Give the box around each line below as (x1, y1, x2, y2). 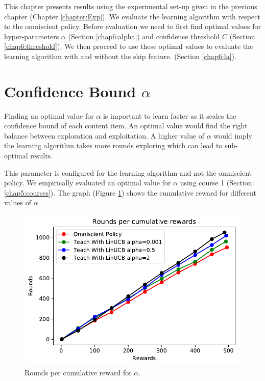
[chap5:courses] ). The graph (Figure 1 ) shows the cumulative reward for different (4, 187, 256, 198)
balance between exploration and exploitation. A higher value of (4, 130, 205, 141)
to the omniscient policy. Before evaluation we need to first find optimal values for (4, 21, 261, 32)
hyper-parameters (4, 31, 59, 41)
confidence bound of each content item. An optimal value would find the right (4, 120, 248, 131)
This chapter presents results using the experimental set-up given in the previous (4, 1, 257, 11)
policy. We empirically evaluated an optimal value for (4, 177, 171, 188)
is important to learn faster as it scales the (103, 110, 236, 121)
